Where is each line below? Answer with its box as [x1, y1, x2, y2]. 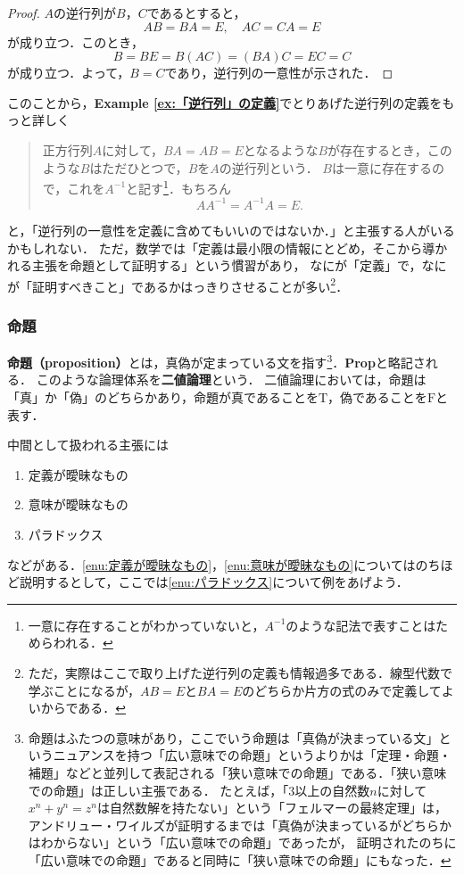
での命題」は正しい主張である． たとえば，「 [28, 780, 289, 799]
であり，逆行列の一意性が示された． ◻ [164, 63, 394, 82]
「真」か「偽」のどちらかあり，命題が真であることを [7, 388, 319, 406]
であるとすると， [146, 4, 246, 21]
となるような [243, 140, 319, 159]
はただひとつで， [89, 158, 188, 177]
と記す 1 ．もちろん [126, 177, 231, 197]
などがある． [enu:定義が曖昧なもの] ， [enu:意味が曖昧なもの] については [7, 555, 416, 574]
